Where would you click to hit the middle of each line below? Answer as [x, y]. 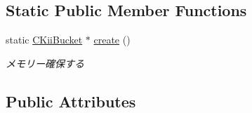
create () [112, 40]
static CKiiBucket [44, 40]
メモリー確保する [45, 63]
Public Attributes [71, 101]
